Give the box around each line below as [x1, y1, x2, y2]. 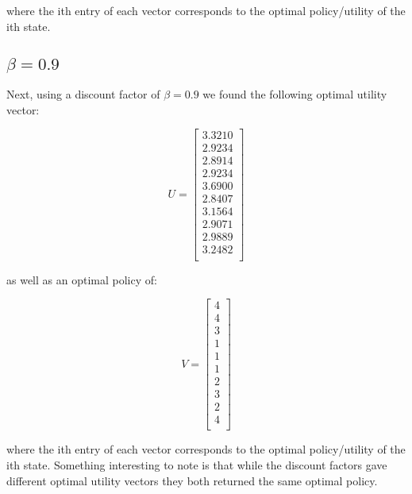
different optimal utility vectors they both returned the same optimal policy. [6, 472, 378, 488]
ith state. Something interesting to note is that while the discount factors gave [6, 457, 387, 473]
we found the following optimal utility [202, 86, 387, 102]
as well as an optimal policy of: [6, 271, 157, 288]
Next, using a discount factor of [6, 86, 160, 102]
